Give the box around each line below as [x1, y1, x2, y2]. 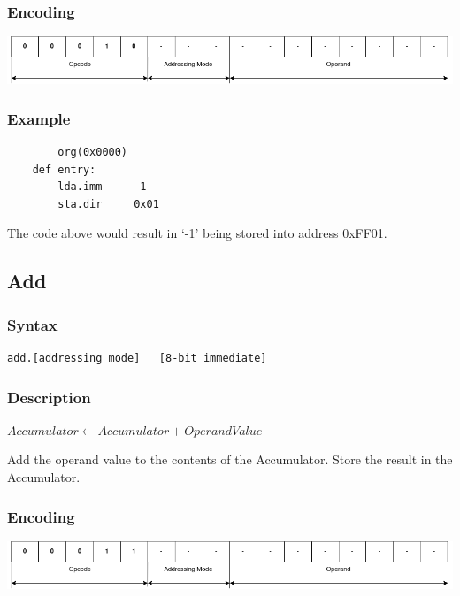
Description [7, 386, 91, 408]
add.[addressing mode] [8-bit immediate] [7, 352, 267, 365]
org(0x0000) [57, 146, 128, 159]
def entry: [32, 163, 96, 176]
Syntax [7, 313, 57, 335]
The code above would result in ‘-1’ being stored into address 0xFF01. [7, 224, 387, 242]
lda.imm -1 [57, 180, 147, 194]
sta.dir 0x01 [57, 197, 159, 210]
